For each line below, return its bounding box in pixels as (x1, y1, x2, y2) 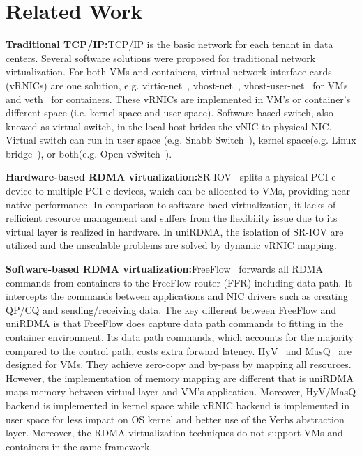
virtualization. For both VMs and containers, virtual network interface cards (6, 64, 332, 79)
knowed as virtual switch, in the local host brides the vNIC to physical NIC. (6, 119, 332, 133)
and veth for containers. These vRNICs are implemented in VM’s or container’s (6, 91, 351, 106)
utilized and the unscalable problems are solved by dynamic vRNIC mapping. (6, 238, 337, 252)
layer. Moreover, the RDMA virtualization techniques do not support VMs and (6, 425, 343, 440)
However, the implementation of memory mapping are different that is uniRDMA (6, 370, 354, 385)
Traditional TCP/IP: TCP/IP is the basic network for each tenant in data (6, 37, 333, 52)
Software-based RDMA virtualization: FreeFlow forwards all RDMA (6, 261, 323, 276)
